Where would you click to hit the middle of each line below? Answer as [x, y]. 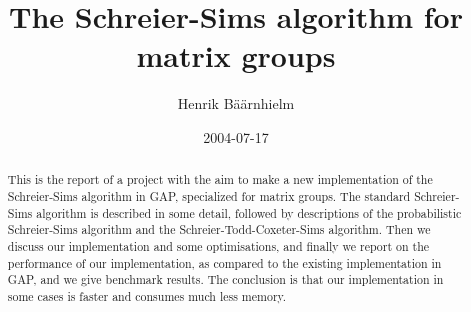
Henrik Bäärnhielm [236, 103]
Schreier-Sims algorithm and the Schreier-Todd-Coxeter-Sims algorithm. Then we [219, 229]
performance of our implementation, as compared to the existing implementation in [224, 262]
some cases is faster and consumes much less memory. [147, 295]
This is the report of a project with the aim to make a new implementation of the [220, 179]
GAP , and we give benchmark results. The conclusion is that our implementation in [225, 279]
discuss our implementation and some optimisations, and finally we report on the [218, 245]
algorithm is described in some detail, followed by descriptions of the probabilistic [249, 212]
